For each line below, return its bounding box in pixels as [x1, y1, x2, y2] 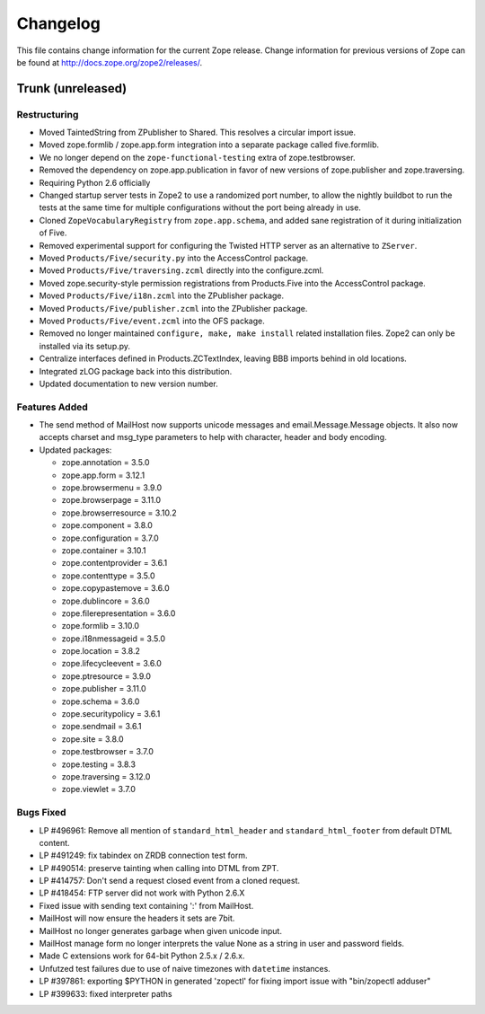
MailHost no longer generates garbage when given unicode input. [39, 925, 283, 936]
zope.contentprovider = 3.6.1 [61, 558, 168, 569]
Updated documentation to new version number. [39, 378, 219, 389]
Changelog [16, 13, 101, 33]
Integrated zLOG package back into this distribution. [39, 366, 233, 376]
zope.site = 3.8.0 [61, 733, 125, 745]
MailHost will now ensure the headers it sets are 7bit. [39, 913, 235, 924]
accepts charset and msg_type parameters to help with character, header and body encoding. [39, 432, 387, 443]
